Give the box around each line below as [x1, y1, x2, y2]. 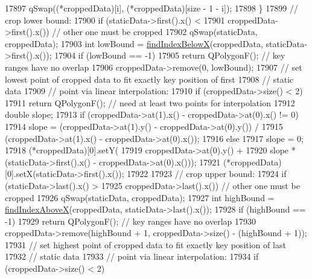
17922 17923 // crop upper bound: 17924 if [127, 167, 287, 180]
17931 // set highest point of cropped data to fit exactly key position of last [5, 238, 286, 251]
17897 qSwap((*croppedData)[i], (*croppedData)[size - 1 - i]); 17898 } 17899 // [5, 2, 298, 14]
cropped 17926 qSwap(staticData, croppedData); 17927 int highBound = [5, 191, 275, 204]
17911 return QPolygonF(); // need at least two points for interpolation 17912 [5, 96, 295, 109]
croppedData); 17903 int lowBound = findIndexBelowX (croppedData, [5, 37, 263, 50]
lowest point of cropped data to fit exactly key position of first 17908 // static [5, 72, 294, 85]
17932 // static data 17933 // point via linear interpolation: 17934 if [5, 250, 259, 263]
